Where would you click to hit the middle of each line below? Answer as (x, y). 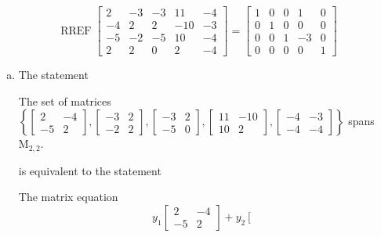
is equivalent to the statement (90, 170)
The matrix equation (68, 197)
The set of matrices (65, 101)
